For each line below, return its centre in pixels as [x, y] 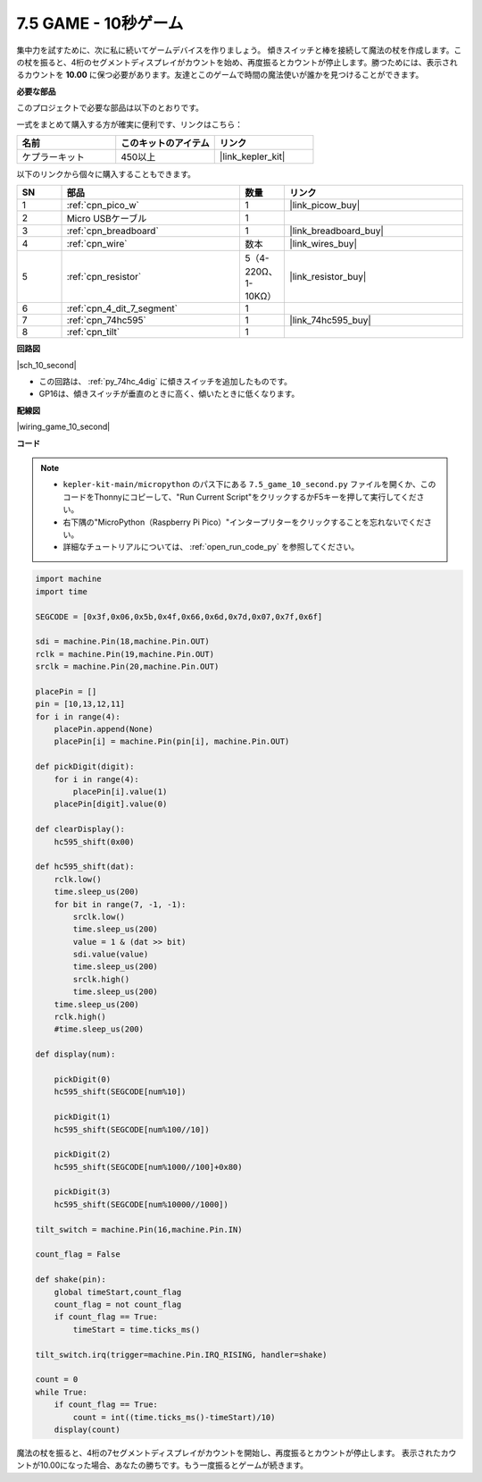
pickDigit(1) [83, 1117]
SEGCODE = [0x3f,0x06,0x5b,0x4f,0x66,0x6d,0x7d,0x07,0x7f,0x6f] [179, 616]
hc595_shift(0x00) [94, 842]
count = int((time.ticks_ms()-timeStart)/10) [174, 1417]
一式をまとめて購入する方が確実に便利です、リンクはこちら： [129, 124]
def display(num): [75, 1054]
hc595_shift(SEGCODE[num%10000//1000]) [141, 1204]
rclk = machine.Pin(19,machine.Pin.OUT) [125, 654]
